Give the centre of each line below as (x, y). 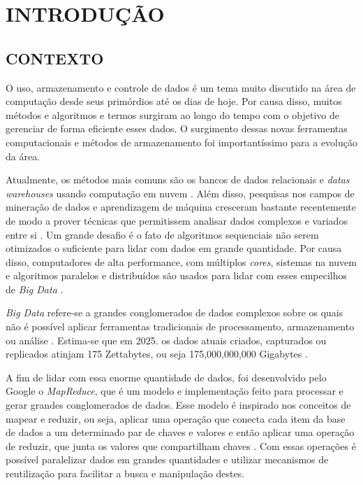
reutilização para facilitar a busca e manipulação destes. (125, 473)
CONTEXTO (55, 58)
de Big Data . (35, 289)
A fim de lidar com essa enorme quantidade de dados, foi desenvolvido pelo (166, 377)
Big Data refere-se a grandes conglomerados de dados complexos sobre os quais (175, 312)
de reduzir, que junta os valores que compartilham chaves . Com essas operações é (181, 445)
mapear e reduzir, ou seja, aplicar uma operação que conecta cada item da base (176, 418)
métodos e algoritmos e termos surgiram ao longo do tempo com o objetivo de (172, 114)
